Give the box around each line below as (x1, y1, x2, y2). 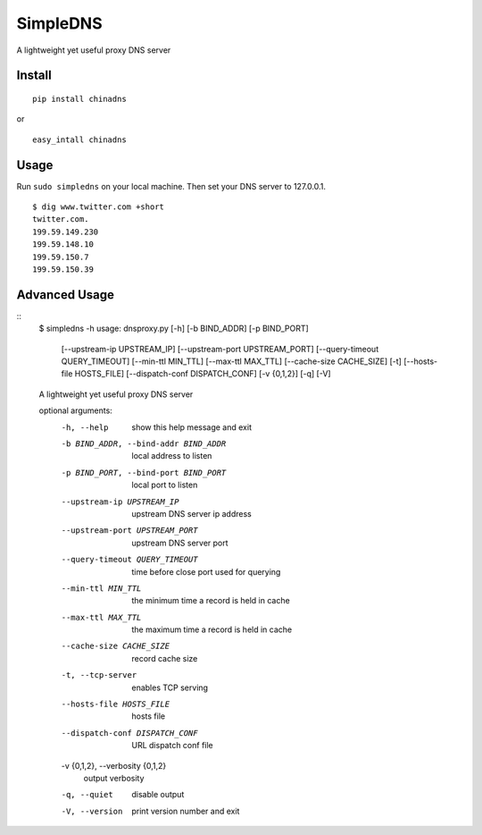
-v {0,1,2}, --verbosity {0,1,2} (61, 760, 167, 771)
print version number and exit (131, 805, 240, 816)
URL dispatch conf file (131, 740, 213, 751)
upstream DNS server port (131, 537, 229, 548)
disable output (131, 789, 185, 800)
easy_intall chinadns (32, 134, 127, 145)
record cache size (131, 653, 198, 663)
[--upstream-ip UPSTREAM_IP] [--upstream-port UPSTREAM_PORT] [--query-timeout (61, 343, 379, 354)
